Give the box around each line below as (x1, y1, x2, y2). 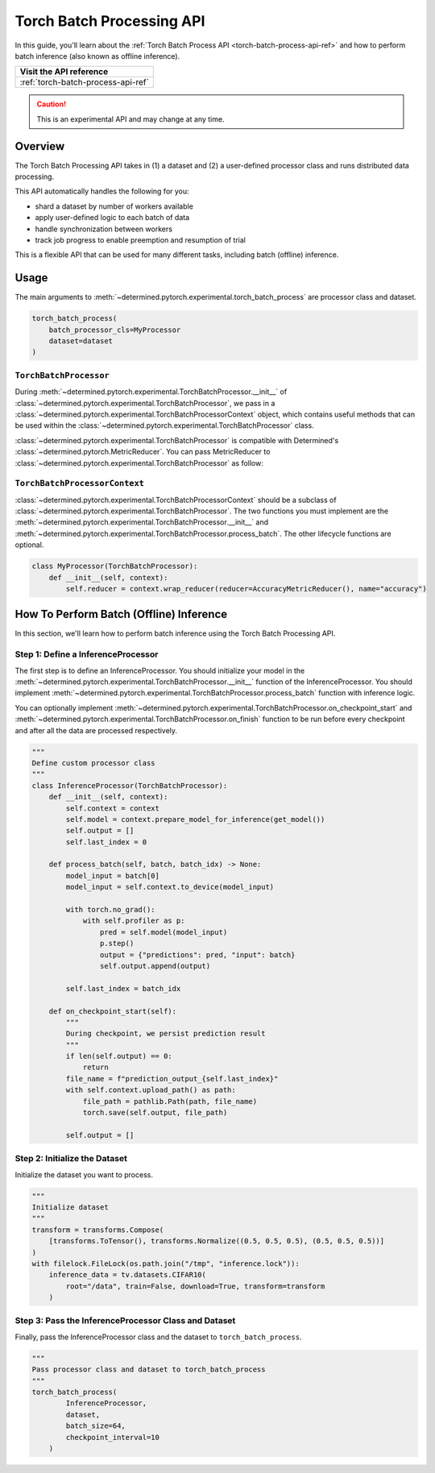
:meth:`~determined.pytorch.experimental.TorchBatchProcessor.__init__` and (14, 517, 269, 527)
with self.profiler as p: (82, 916, 185, 926)
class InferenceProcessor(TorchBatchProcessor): (31, 781, 228, 790)
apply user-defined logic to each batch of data (35, 213, 190, 222)
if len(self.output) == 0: (65, 1052, 172, 1061)
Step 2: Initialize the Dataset (14, 1153, 128, 1164)
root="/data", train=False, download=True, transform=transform (65, 1281, 325, 1291)
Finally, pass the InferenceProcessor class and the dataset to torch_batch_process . (14, 1332, 302, 1342)
